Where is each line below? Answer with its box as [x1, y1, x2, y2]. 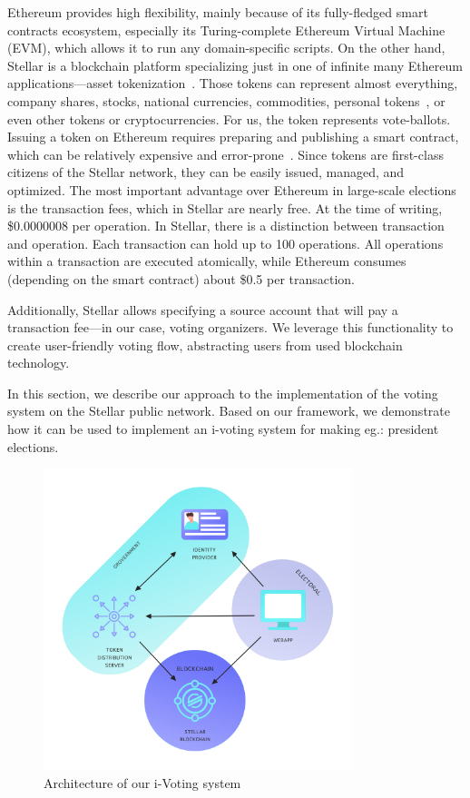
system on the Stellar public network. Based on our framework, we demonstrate [7, 401, 450, 420]
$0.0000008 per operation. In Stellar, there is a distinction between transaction [7, 216, 445, 235]
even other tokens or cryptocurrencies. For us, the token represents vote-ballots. [7, 109, 451, 128]
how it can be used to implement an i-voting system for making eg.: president [7, 419, 439, 438]
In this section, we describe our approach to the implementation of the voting [7, 383, 438, 402]
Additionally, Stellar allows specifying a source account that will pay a [7, 300, 398, 319]
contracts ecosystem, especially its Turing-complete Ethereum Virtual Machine [7, 20, 446, 39]
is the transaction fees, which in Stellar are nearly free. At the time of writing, [7, 198, 443, 217]
